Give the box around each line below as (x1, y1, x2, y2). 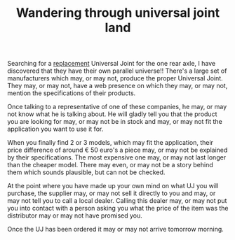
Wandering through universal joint (15, 5, 220, 21)
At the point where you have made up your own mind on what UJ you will (7, 182, 219, 190)
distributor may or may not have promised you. (7, 211, 142, 220)
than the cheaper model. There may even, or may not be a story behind (7, 161, 213, 169)
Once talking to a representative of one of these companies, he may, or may (7, 103, 227, 111)
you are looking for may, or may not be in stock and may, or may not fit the (7, 118, 222, 126)
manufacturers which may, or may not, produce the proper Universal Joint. (7, 74, 223, 83)
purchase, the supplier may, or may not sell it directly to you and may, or (7, 189, 216, 197)
